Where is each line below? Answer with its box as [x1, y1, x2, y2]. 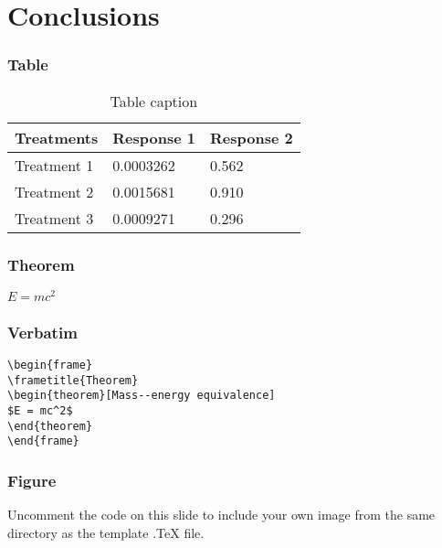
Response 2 [209, 126, 293, 148]
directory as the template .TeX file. [7, 522, 205, 542]
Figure [7, 468, 57, 491]
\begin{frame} [7, 359, 93, 372]
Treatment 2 [15, 180, 94, 202]
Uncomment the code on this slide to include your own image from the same [7, 505, 436, 524]
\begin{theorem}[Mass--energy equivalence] [7, 389, 276, 403]
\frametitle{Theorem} [7, 373, 139, 387]
